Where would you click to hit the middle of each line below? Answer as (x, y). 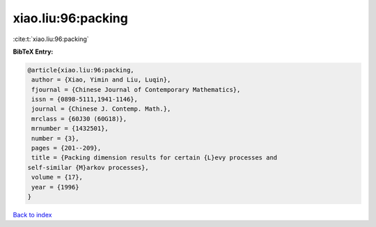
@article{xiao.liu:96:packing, (81, 70)
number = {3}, (55, 138)
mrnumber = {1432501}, (70, 128)
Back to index (32, 214)
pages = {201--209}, (66, 148)
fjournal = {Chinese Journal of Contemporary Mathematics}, (136, 89)
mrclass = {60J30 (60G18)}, (79, 119)
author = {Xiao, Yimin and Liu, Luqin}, (101, 80)
